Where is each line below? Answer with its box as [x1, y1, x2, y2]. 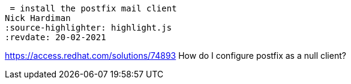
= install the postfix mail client [10, 4, 177, 13]
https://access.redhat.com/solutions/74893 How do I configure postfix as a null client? [5, 50, 346, 61]
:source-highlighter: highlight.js [5, 23, 172, 32]
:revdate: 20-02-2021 [5, 32, 106, 42]
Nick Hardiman [5, 13, 71, 23]
